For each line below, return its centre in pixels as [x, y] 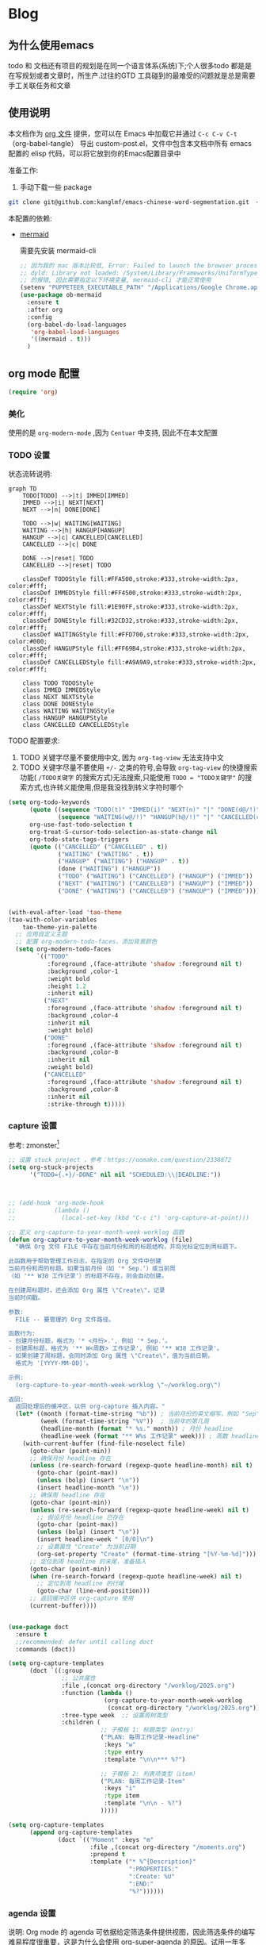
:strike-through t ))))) [86, 1104]
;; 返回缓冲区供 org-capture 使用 [81, 1599]
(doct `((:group [56, 1671]
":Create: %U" [152, 1877]
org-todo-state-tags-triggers [79, 839]
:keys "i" [120, 1789]
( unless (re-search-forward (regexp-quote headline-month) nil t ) [141, 1466]
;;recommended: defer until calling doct [85, 1642]
